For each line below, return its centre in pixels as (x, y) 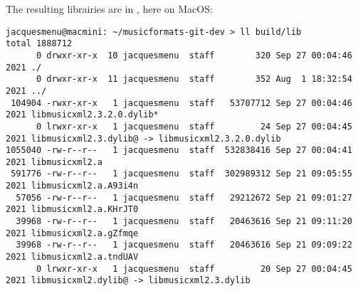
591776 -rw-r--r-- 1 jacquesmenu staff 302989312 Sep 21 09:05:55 (181, 174)
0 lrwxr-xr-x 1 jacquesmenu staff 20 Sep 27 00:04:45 (194, 269)
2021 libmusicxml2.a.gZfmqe (72, 233)
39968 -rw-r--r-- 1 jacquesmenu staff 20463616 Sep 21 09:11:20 (184, 222)
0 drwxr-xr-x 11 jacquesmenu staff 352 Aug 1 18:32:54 (194, 79)
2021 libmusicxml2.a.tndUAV (72, 257)
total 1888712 (39, 44)
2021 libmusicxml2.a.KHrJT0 (72, 210)
